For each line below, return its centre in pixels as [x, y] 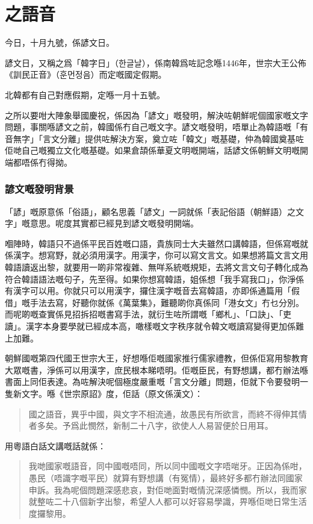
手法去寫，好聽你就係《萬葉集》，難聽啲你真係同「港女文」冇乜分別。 [167, 302]
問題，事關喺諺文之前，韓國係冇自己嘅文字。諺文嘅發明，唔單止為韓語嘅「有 [156, 127]
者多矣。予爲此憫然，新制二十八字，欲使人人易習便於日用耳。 [151, 426]
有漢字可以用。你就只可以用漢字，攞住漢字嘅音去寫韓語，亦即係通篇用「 [148, 291]
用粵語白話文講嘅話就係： [55, 445]
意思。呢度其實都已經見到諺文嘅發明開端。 [114, 223]
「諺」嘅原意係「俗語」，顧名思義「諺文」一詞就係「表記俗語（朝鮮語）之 [150, 211]
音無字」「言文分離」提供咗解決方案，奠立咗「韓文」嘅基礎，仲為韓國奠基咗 [154, 138]
